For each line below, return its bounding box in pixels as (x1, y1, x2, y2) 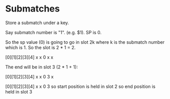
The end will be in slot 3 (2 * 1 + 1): (5, 64, 78, 70)
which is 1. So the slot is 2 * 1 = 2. (5, 44, 76, 50)
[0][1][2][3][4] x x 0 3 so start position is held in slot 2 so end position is (5, 83, 156, 89)
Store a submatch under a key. (5, 20, 70, 26)
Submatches (5, 3, 60, 15)
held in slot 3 (5, 88, 32, 94)
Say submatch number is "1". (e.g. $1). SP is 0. (5, 29, 102, 35)
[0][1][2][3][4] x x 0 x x (5, 54, 53, 60)
